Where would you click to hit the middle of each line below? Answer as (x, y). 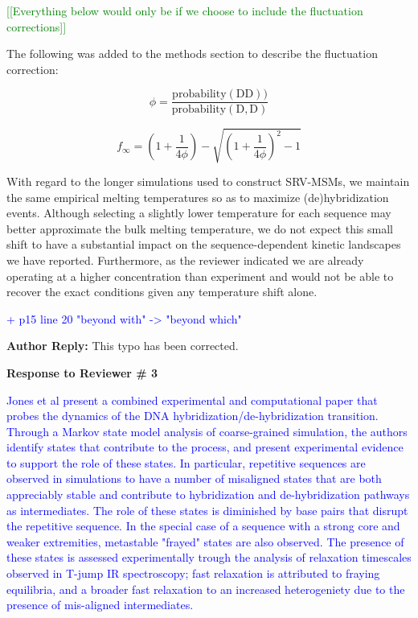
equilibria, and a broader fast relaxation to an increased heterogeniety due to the (206, 589)
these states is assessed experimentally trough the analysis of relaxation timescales (209, 557)
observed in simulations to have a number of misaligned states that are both (194, 478)
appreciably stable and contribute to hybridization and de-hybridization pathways (208, 494)
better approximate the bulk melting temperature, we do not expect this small (200, 228)
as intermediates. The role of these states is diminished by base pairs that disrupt (207, 510)
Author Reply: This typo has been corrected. (123, 346)
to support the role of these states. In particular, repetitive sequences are (186, 462)
